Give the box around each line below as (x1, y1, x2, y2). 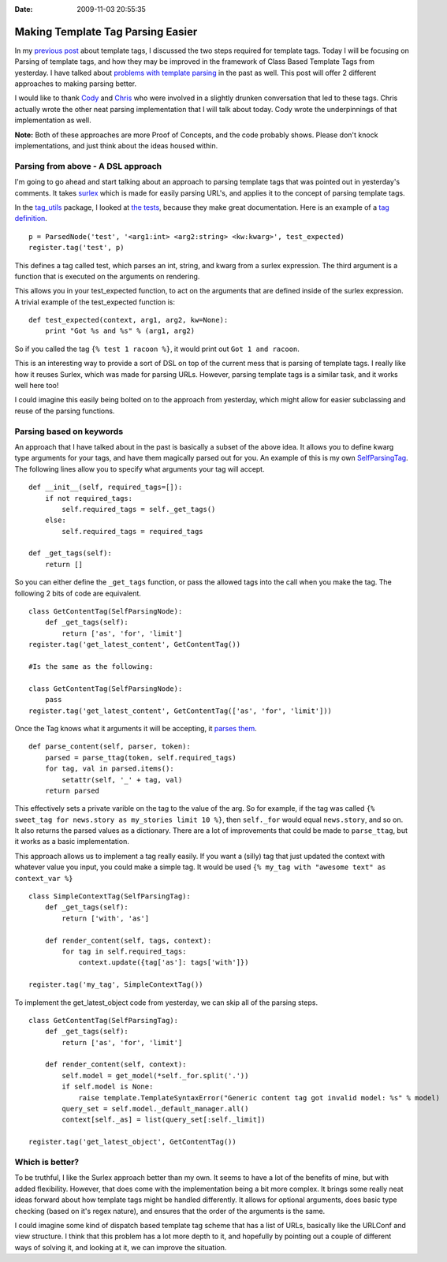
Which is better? (14, 1156, 80, 1167)
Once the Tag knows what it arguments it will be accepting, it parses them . (14, 723, 258, 733)
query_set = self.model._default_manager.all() (61, 1104, 249, 1114)
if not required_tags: (44, 494, 133, 502)
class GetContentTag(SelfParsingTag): (28, 1016, 179, 1025)
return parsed (44, 786, 100, 795)
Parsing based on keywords (14, 426, 124, 437)
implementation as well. (14, 115, 91, 125)
